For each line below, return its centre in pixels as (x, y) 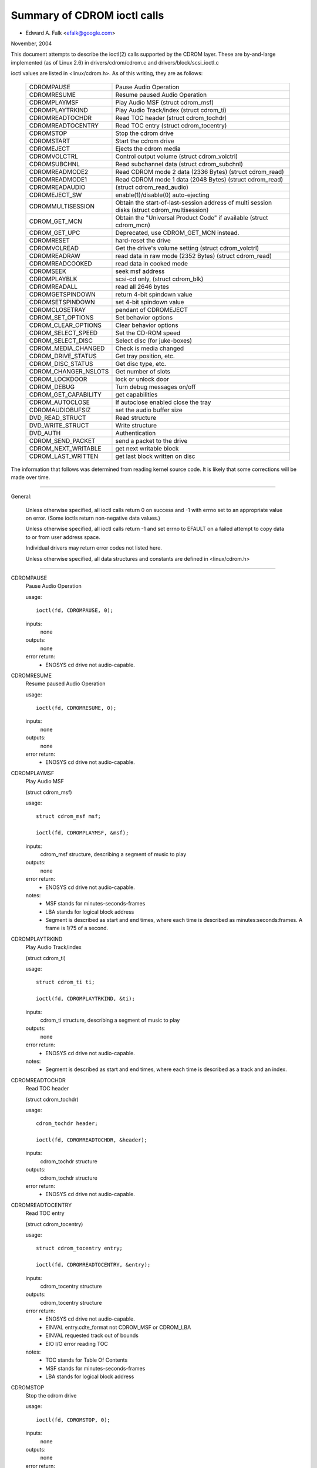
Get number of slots (143, 371)
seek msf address (140, 271)
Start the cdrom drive (145, 141)
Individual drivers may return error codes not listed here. (94, 548)
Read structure (136, 417)
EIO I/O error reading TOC (77, 1344)
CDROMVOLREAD (54, 248)
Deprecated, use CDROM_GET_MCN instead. (177, 233)
